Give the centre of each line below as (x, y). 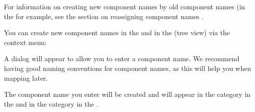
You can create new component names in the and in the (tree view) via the (117, 33)
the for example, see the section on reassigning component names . (104, 16)
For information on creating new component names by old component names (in (125, 6)
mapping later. (26, 78)
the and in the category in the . (51, 103)
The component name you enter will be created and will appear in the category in (127, 94)
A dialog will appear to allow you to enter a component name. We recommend (122, 58)
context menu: (25, 42)
